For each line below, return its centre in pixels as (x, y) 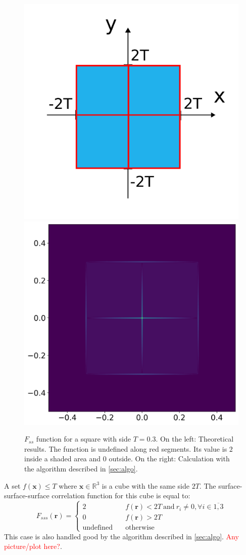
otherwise (140, 528)
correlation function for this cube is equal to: (121, 495)
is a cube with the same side (145, 485)
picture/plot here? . (33, 546)
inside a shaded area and (63, 459)
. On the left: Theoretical (195, 439)
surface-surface (27, 495)
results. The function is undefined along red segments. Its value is (126, 448)
